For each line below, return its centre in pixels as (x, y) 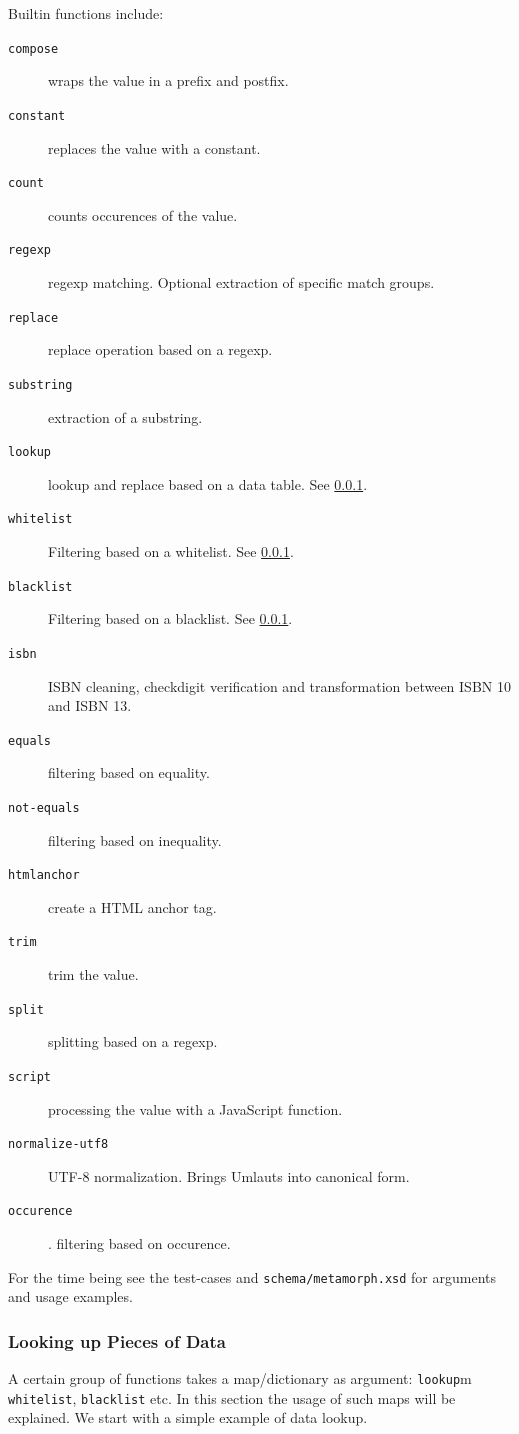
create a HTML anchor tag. (132, 906)
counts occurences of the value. (143, 214)
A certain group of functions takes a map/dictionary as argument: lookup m (240, 1378)
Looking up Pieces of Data (117, 1340)
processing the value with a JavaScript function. (195, 1108)
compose (33, 48)
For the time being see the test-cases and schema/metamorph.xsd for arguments (252, 1276)
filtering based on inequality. (135, 839)
